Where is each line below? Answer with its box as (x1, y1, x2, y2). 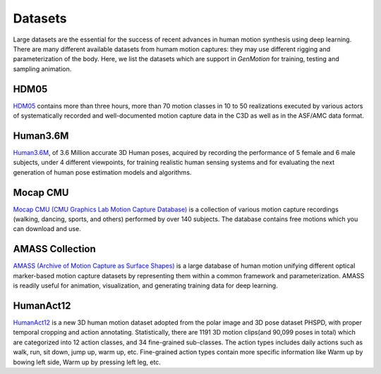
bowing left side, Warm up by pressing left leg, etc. (13, 358, 162, 366)
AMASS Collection (13, 243, 97, 255)
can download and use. (13, 225, 81, 233)
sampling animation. (13, 64, 72, 73)
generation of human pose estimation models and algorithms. (13, 168, 192, 176)
